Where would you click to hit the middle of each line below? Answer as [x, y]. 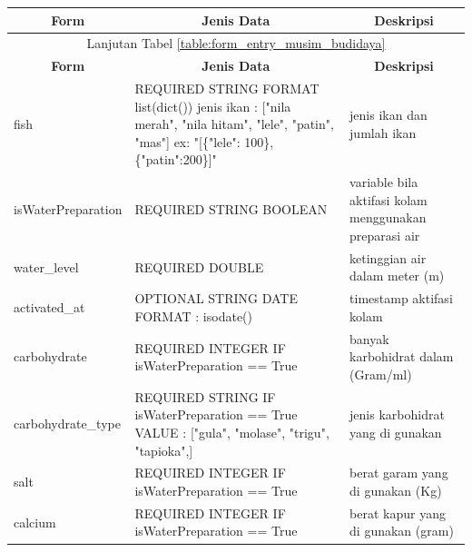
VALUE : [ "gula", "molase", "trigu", [232, 432]
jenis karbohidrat [397, 414]
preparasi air [385, 236]
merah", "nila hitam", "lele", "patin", [234, 124]
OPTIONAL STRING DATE [216, 298]
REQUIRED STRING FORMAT [227, 89]
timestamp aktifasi [401, 298]
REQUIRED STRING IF [205, 396]
